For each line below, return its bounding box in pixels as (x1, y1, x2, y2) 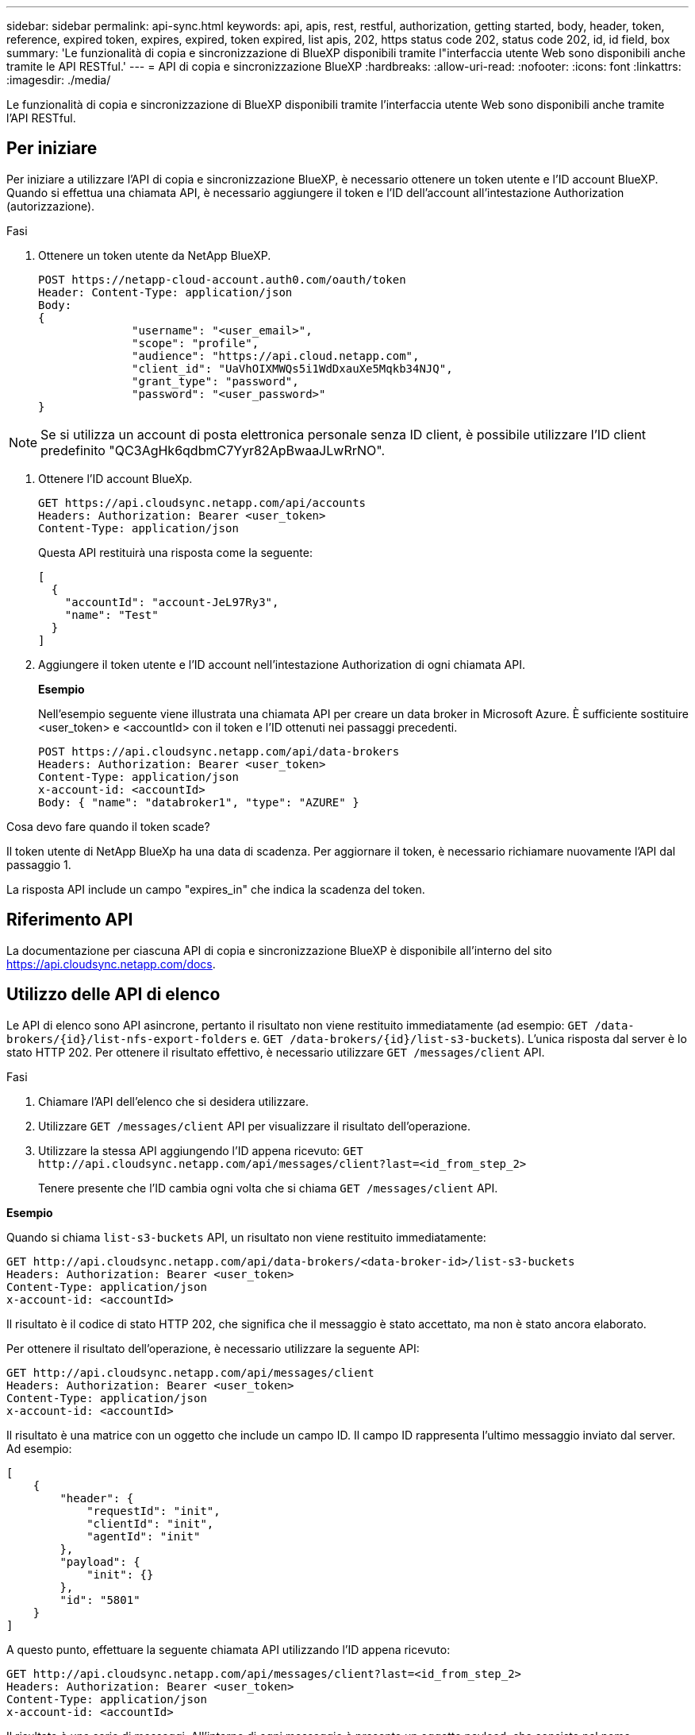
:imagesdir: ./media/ (6, 73, 111, 87)
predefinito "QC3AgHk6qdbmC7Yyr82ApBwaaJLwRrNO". (40, 442, 385, 458)
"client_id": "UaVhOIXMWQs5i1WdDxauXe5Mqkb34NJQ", (132, 361, 453, 375)
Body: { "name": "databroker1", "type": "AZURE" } (38, 795, 359, 809)
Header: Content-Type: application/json (38, 285, 293, 299)
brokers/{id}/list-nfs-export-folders (6, 1032, 248, 1045)
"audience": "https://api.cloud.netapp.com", (132, 349, 420, 362)
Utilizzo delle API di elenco (6, 984, 221, 1005)
